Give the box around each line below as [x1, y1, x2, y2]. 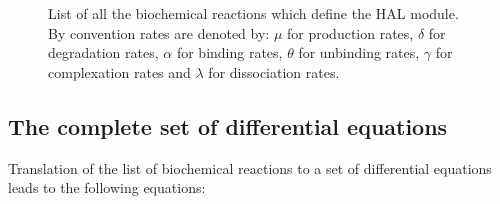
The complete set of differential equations [8, 110, 448, 141]
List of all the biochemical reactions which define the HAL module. [48, 3, 459, 23]
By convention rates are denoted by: [48, 22, 270, 43]
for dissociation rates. [208, 61, 340, 82]
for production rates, [287, 22, 414, 43]
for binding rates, [176, 42, 283, 63]
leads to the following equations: [8, 177, 206, 198]
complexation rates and [48, 61, 191, 82]
